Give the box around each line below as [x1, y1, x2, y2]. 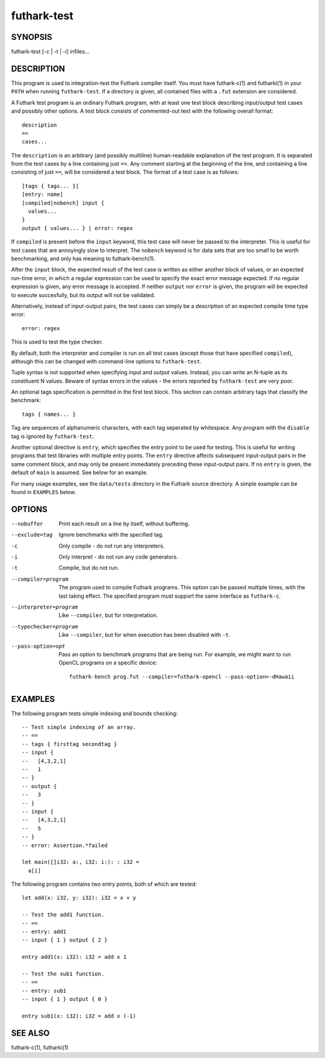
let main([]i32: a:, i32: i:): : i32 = [22, 859, 140, 866]
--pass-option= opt [11, 642, 66, 650]
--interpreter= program [11, 604, 78, 611]
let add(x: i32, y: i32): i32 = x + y [22, 895, 137, 901]
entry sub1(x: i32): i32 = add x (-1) [22, 1012, 137, 1019]
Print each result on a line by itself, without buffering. [58, 520, 190, 527]
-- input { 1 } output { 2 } [22, 937, 108, 944]
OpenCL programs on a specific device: [58, 659, 158, 666]
